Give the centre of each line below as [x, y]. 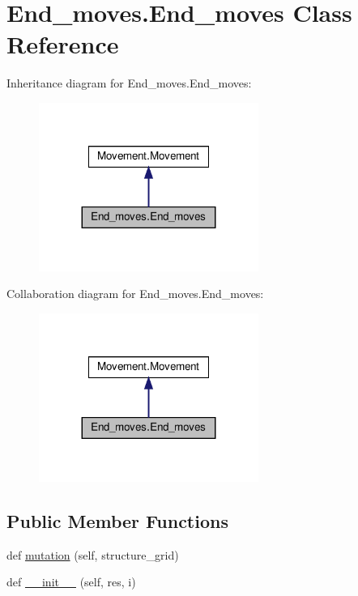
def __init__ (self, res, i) [71, 582]
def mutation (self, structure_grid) [93, 554]
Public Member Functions [117, 520]
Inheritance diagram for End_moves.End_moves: [129, 83]
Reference [63, 44]
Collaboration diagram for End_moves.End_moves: [135, 294]
